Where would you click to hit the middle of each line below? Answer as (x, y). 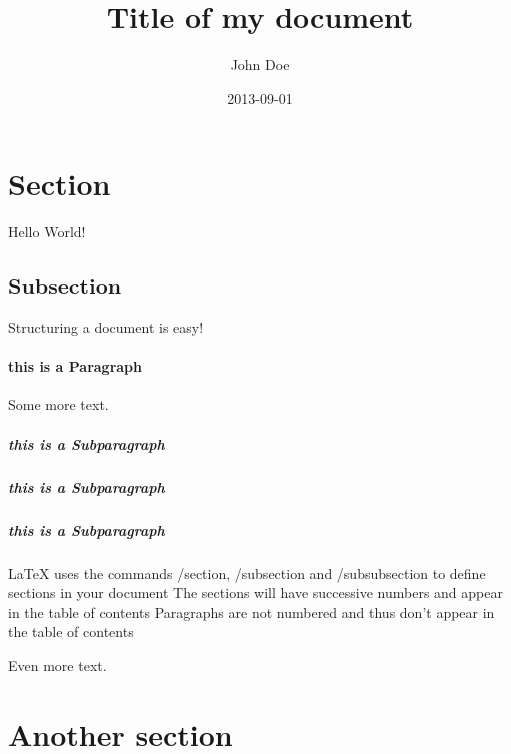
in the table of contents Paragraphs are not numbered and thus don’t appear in (251, 611)
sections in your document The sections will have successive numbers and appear (255, 592)
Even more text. (57, 664)
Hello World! (47, 231)
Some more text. (58, 404)
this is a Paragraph (75, 366)
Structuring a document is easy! (106, 327)
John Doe (260, 64)
